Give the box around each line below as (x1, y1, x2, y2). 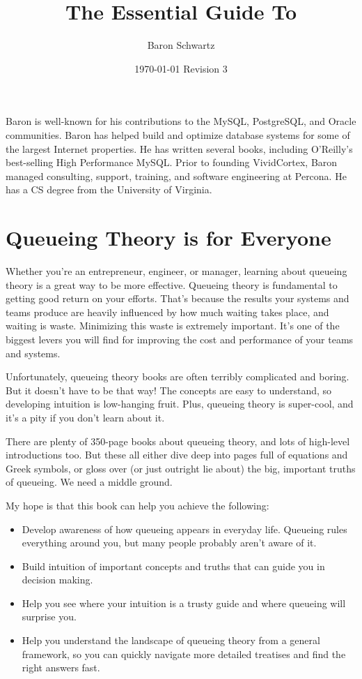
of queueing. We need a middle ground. (6, 475, 173, 489)
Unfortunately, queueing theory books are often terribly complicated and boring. (6, 369, 349, 384)
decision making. (22, 572, 93, 587)
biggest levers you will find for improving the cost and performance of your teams (6, 331, 354, 346)
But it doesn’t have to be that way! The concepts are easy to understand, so (6, 382, 332, 397)
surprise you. (22, 609, 77, 624)
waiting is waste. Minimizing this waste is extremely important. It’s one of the (6, 318, 340, 333)
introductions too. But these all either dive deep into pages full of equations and (6, 447, 348, 462)
